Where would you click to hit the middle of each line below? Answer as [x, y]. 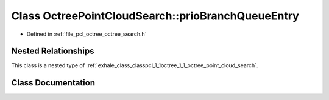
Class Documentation [53, 83]
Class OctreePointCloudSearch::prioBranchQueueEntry [155, 16]
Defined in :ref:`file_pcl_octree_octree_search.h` [87, 34]
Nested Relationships [53, 51]
